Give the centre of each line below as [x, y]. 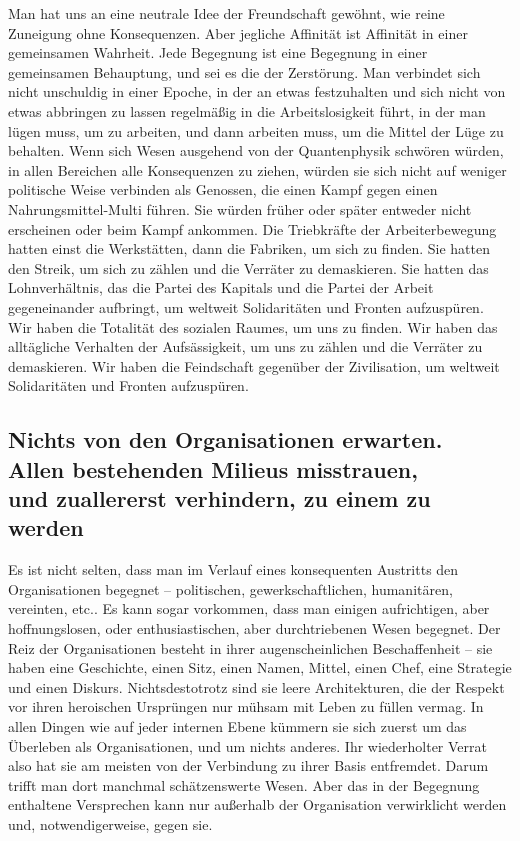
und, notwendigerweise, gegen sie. [110, 823]
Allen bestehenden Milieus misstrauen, [213, 468]
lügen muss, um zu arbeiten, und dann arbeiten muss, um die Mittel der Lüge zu [256, 130]
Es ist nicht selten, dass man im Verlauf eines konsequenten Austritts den [233, 569]
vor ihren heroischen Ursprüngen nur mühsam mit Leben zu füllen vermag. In [246, 706]
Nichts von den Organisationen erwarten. [225, 439]
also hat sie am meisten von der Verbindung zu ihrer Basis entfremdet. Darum [248, 765]
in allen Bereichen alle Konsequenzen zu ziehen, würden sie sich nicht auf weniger [257, 169]
